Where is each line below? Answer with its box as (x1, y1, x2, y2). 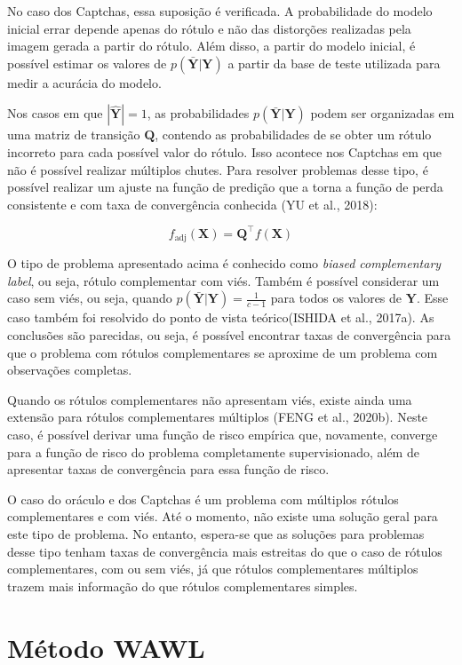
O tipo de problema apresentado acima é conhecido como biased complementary (7, 254, 442, 273)
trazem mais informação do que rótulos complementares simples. (7, 576, 358, 595)
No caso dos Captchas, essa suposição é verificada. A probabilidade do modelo (7, 2, 433, 20)
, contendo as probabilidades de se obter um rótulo (155, 125, 432, 144)
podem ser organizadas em (310, 104, 455, 123)
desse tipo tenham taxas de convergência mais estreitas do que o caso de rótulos (7, 542, 442, 560)
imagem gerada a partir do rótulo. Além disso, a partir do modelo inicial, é (7, 36, 416, 55)
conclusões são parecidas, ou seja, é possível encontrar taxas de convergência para (7, 326, 451, 344)
